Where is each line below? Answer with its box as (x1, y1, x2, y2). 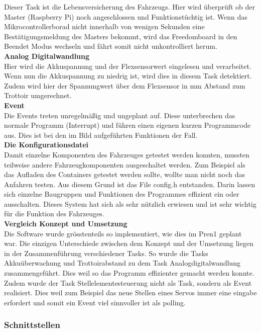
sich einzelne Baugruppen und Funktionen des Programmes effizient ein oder (4, 189, 239, 199)
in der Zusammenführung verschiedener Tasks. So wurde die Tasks (4, 247, 208, 258)
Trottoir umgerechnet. (4, 90, 72, 101)
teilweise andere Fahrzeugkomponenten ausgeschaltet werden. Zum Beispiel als (4, 159, 245, 170)
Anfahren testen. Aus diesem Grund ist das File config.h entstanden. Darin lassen (4, 179, 255, 189)
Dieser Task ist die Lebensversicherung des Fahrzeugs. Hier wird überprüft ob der (4, 2, 255, 12)
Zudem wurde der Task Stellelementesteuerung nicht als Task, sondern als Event (4, 277, 252, 288)
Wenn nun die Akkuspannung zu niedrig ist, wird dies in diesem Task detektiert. (4, 70, 252, 81)
